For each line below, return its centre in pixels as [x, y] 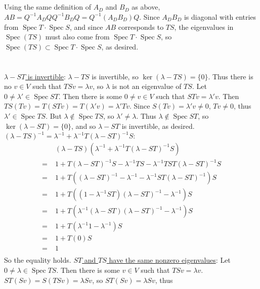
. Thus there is [231, 76]
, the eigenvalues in [204, 27]
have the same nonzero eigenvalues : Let [170, 260]
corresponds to [141, 27]
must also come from [77, 37]
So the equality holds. [38, 260]
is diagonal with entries [220, 16]
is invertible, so [115, 76]
